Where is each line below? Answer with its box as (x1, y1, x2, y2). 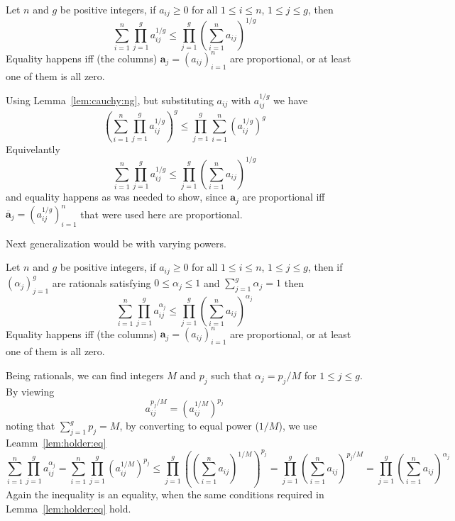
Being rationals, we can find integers (6, 367, 164, 382)
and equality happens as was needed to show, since (6, 189, 227, 204)
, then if (307, 259, 343, 274)
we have (273, 92, 308, 107)
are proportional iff (242, 189, 325, 204)
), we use (278, 418, 317, 433)
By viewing (6, 383, 55, 398)
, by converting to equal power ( (119, 418, 259, 433)
